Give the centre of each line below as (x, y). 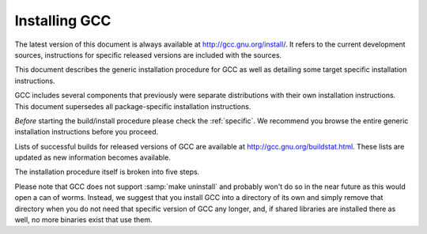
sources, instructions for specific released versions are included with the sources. (148, 55)
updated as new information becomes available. (93, 157)
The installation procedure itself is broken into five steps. (107, 172)
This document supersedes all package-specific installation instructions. (133, 106)
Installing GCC (63, 21)
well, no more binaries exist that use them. (84, 220)
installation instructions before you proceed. (87, 132)
